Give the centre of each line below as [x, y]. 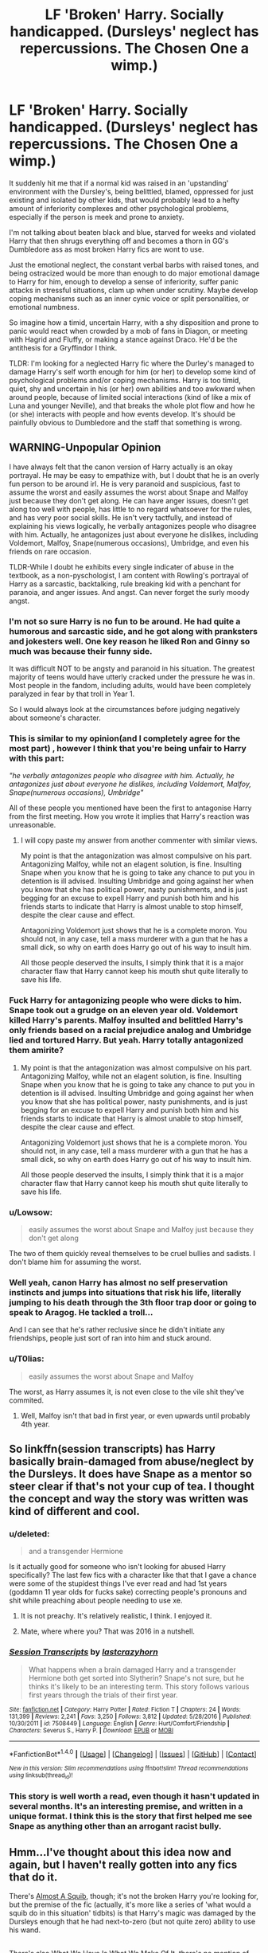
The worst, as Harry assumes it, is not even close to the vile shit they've [127, 1391]
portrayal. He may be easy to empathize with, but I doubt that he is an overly [134, 475]
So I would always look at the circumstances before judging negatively [125, 710]
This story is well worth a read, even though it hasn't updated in [134, 1796]
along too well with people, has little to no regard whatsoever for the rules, [131, 509]
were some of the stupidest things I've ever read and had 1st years [118, 1583]
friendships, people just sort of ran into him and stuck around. [110, 1338]
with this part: [37, 758]
